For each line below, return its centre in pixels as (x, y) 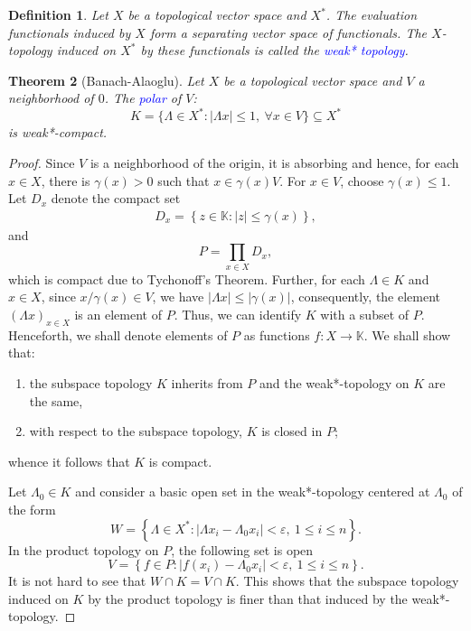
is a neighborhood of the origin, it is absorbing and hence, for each (274, 163)
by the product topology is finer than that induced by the (248, 598)
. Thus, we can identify (238, 314)
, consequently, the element (366, 297)
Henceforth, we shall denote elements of (118, 334)
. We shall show (407, 334)
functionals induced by (70, 32)
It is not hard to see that (77, 581)
